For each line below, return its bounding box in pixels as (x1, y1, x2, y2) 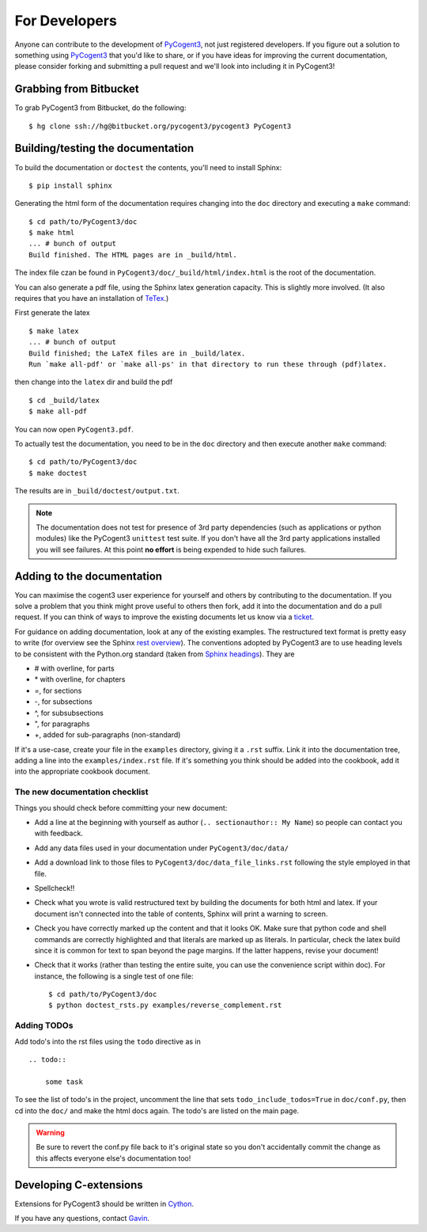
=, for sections (34, 686, 82, 695)
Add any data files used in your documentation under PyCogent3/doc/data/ (34, 843, 289, 853)
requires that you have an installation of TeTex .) (14, 294, 169, 303)
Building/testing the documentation (14, 142, 195, 155)
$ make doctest (28, 468, 88, 477)
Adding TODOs (14, 1020, 74, 1031)
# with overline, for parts (34, 664, 115, 673)
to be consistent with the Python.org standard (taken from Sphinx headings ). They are (14, 649, 296, 659)
